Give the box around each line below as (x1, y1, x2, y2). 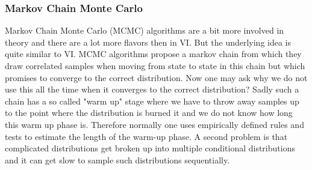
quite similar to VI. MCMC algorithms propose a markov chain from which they (5, 47, 302, 60)
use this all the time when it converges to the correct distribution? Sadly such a (5, 83, 299, 96)
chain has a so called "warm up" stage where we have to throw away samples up (5, 94, 299, 107)
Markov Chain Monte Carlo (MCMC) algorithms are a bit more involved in (5, 24, 284, 37)
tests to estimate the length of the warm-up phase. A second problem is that (5, 130, 288, 142)
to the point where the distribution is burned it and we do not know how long (5, 106, 293, 119)
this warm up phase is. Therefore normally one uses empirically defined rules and (5, 118, 304, 130)
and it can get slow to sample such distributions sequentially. (5, 153, 230, 166)
